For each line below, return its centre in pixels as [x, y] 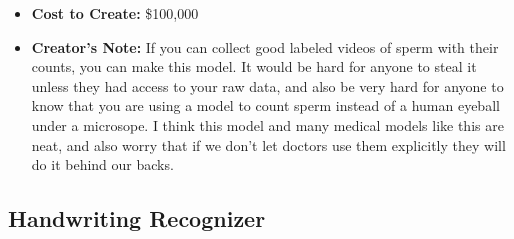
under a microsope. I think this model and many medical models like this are [267, 124]
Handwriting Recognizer [137, 218]
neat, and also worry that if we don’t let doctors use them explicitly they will [268, 144]
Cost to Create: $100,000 [115, 13]
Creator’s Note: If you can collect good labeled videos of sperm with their [265, 46]
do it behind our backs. [102, 164]
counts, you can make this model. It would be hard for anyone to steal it [254, 66]
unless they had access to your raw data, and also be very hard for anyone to [267, 85]
